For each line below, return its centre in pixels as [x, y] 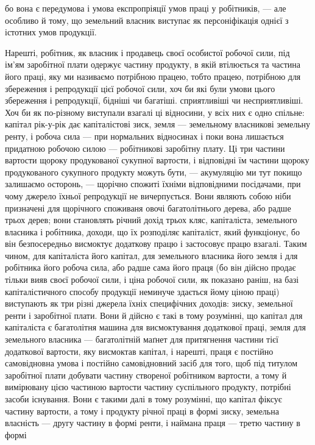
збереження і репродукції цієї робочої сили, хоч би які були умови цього [140, 88]
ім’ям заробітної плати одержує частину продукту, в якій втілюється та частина [153, 64]
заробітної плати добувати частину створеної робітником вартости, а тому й [146, 375]
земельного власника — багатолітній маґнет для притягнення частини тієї [142, 339]
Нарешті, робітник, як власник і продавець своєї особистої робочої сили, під [147, 52]
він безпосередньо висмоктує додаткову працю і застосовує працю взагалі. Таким [156, 244]
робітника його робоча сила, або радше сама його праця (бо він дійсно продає [150, 267]
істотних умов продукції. [51, 32]
